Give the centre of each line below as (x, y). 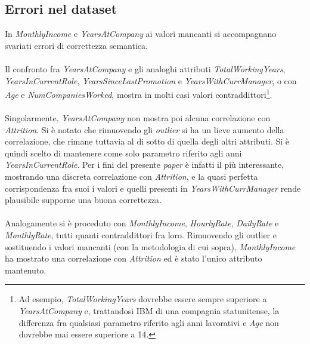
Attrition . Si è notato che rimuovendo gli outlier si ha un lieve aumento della (145, 129)
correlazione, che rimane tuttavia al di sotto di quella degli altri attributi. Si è (147, 141)
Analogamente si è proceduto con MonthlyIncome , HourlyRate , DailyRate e (142, 223)
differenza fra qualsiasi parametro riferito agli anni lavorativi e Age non (149, 322)
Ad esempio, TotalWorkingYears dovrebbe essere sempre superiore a (143, 299)
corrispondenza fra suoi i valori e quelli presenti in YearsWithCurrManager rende (153, 188)
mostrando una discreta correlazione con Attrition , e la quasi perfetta (131, 176)
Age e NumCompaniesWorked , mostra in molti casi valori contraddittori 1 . (139, 93)
